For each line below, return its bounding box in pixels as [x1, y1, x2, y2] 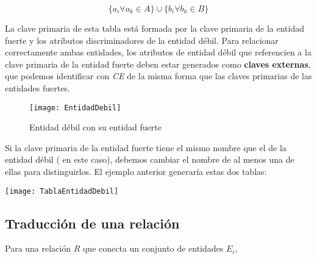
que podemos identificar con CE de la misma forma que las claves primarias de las [5, 69, 312, 82]
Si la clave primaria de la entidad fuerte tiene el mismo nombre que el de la [5, 141, 287, 154]
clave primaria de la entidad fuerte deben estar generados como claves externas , [5, 57, 311, 70]
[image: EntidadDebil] [29, 103, 121, 112]
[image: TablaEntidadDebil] [5, 186, 119, 196]
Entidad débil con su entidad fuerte [29, 121, 162, 133]
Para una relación [5, 242, 71, 255]
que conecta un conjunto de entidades [82, 242, 224, 255]
